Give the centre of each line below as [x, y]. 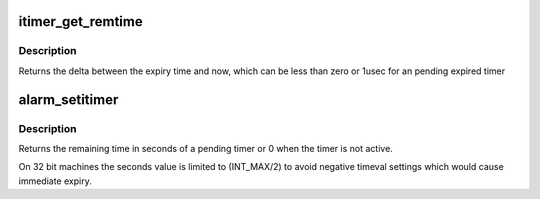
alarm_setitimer [68, 99]
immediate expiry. [55, 181]
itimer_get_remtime [81, 21]
